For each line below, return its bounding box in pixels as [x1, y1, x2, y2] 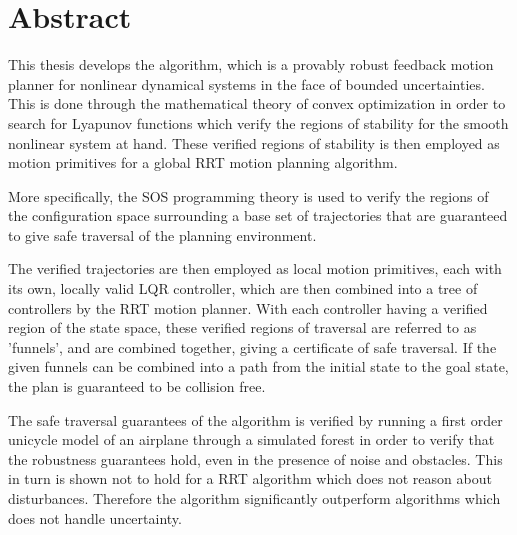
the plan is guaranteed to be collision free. [8, 376, 266, 397]
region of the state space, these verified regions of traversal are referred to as [8, 317, 477, 338]
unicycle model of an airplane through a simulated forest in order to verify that [8, 429, 495, 450]
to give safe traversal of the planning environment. [8, 224, 317, 245]
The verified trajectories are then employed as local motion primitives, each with [8, 258, 502, 279]
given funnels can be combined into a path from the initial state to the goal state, [8, 356, 509, 377]
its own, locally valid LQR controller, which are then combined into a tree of [8, 278, 478, 299]
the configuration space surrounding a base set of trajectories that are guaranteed [8, 205, 508, 226]
